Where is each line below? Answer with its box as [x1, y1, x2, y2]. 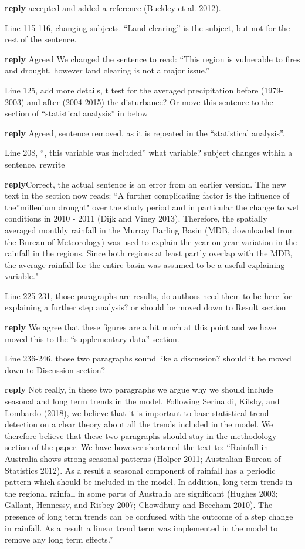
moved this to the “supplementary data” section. [5, 332, 179, 344]
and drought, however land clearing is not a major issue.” [5, 64, 210, 76]
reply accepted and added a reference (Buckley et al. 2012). [5, 2, 221, 14]
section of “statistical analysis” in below [5, 107, 148, 119]
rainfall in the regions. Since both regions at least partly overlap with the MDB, [5, 247, 293, 259]
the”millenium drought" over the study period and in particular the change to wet [5, 200, 300, 213]
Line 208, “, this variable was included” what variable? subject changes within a [5, 146, 293, 159]
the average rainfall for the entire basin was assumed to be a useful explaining [5, 258, 285, 270]
